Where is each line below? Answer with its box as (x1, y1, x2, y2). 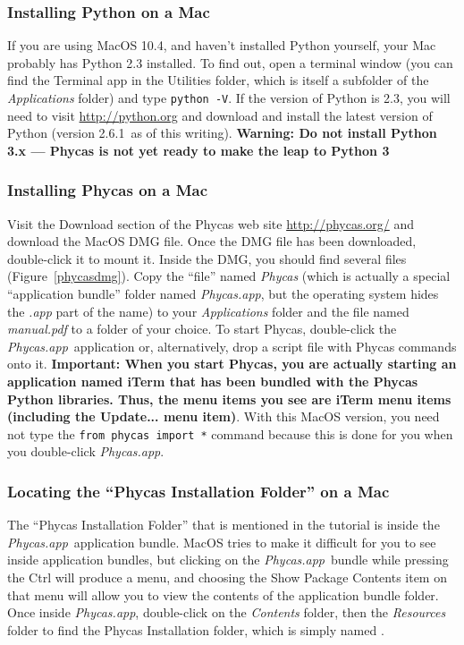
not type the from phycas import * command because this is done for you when (7, 424, 453, 443)
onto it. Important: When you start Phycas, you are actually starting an (7, 354, 457, 373)
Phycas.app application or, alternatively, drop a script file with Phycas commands (7, 336, 457, 355)
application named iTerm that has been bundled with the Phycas (7, 372, 418, 390)
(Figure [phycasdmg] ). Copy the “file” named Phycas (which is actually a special (7, 267, 451, 285)
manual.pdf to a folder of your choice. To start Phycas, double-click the (7, 319, 397, 338)
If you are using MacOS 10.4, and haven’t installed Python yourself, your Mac (7, 36, 436, 55)
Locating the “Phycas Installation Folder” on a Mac (7, 480, 390, 502)
